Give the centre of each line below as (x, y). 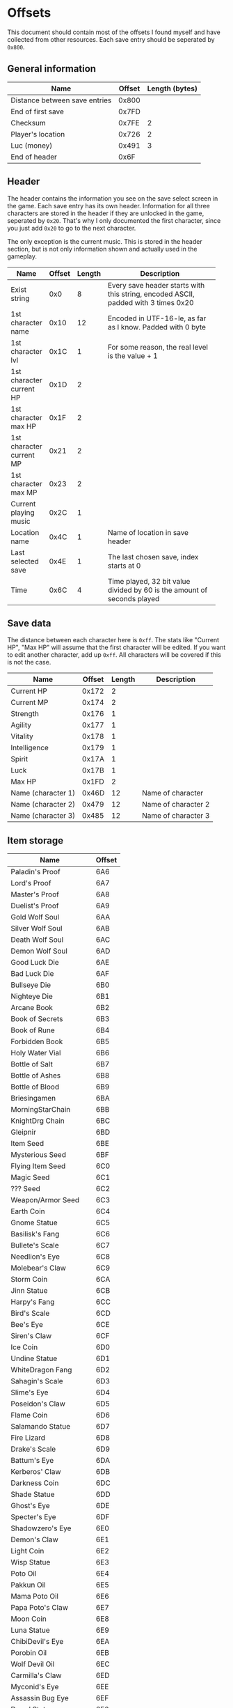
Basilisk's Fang (35, 1234)
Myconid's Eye (35, 1687)
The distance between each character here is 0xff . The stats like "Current (113, 640)
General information (51, 69)
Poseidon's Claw (38, 1404)
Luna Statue (30, 1630)
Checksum (29, 123)
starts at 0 (124, 566)
